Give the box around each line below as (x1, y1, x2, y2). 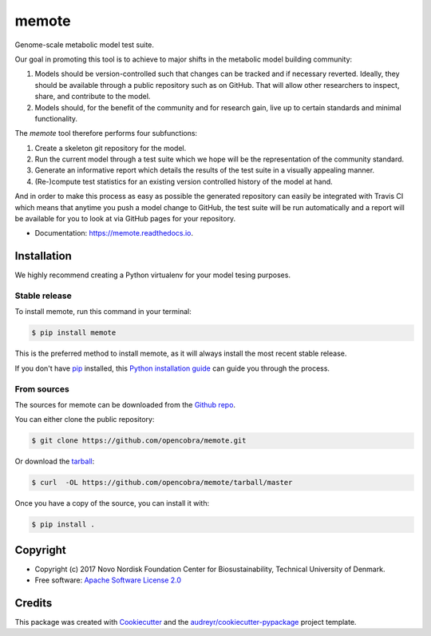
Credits (14, 596, 53, 610)
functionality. (34, 113, 78, 123)
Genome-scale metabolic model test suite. (14, 40, 155, 50)
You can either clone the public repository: (14, 415, 155, 424)
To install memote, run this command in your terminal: (14, 307, 192, 316)
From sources (14, 384, 69, 395)
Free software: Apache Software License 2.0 (34, 575, 182, 585)
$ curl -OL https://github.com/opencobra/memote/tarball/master (31, 478, 293, 487)
